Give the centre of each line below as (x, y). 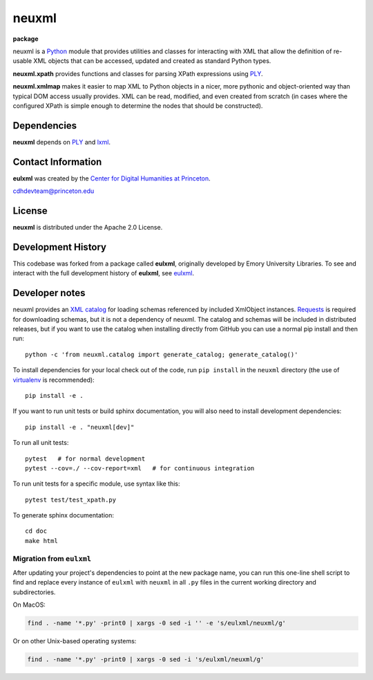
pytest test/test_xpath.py (71, 499)
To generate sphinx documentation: (63, 515)
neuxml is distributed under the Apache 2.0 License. (88, 227)
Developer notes (49, 293)
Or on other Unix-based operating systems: (75, 641)
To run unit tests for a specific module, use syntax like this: (96, 484)
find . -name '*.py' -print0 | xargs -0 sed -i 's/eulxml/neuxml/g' (146, 660)
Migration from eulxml (52, 558)
